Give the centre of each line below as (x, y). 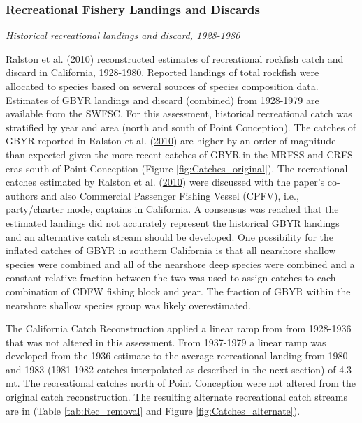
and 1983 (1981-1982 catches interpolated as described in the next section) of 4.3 (179, 369)
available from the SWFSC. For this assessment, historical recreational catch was (179, 113)
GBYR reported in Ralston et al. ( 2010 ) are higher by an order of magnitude (171, 141)
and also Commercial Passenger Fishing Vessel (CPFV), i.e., (170, 195)
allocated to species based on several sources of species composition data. (162, 86)
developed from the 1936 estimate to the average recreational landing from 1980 (177, 356)
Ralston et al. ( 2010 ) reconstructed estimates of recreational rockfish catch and (175, 58)
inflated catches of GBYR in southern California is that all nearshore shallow (171, 250)
